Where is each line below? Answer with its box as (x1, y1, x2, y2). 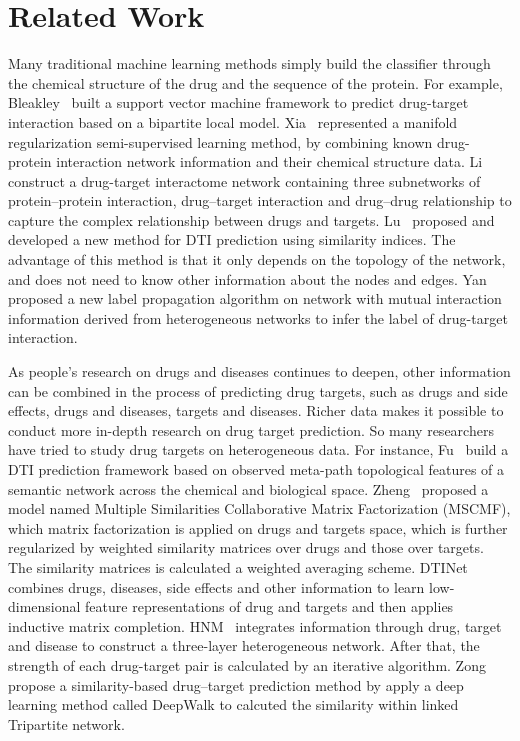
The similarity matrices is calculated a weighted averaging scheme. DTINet (8, 556, 468, 577)
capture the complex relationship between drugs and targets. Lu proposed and (8, 209, 495, 230)
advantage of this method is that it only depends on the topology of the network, (8, 249, 506, 270)
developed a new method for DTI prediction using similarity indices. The (8, 229, 456, 250)
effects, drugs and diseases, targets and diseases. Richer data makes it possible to (8, 400, 504, 421)
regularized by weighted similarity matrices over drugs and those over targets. (8, 537, 484, 558)
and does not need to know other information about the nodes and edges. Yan (8, 268, 487, 289)
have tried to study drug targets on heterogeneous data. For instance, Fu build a (8, 439, 509, 460)
